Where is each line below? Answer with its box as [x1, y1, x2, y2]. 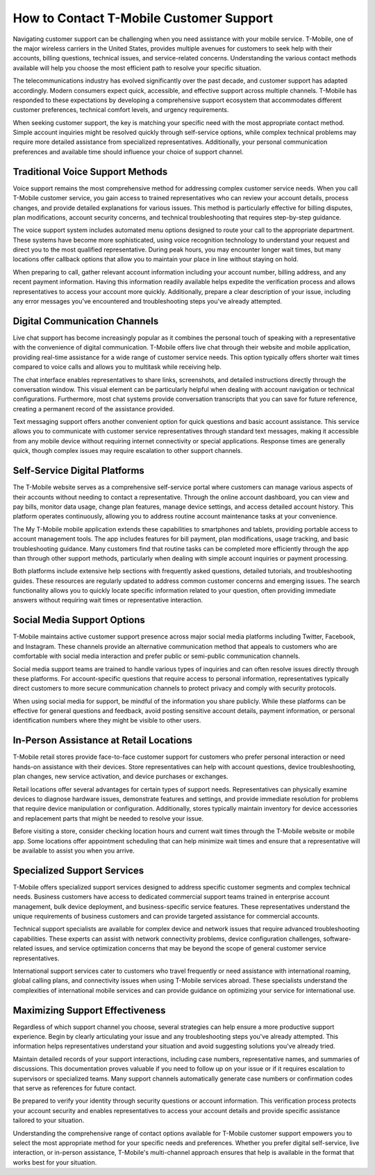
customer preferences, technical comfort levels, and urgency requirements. [12, 106, 229, 114]
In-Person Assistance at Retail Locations [12, 734, 193, 746]
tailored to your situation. [12, 1116, 85, 1125]
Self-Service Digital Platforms [12, 465, 145, 477]
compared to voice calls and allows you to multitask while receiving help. [12, 363, 222, 371]
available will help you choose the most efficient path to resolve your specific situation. [12, 63, 262, 72]
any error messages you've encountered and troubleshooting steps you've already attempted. [12, 297, 283, 306]
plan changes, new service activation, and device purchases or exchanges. [12, 772, 228, 781]
